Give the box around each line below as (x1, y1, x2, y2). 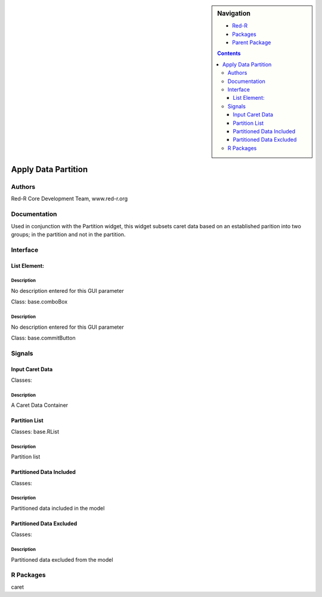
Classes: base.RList (11, 428, 60, 435)
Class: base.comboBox (11, 298, 68, 305)
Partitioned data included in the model (11, 504, 105, 512)
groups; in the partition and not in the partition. (11, 231, 126, 238)
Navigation (217, 10, 250, 17)
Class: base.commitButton (11, 335, 76, 342)
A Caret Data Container (11, 402, 69, 409)
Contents (217, 50, 241, 57)
